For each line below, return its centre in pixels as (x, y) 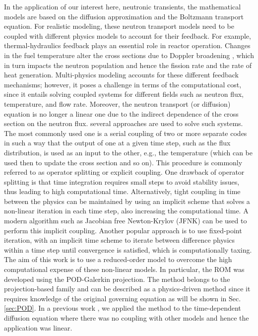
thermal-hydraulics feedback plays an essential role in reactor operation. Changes (127, 45)
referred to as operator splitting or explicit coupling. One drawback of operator (124, 172)
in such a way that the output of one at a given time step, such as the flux (117, 143)
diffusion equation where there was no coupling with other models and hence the (127, 318)
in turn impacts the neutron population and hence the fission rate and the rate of (128, 65)
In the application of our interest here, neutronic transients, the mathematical (123, 6)
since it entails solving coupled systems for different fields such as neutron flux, (124, 94)
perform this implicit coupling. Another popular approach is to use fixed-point (123, 230)
